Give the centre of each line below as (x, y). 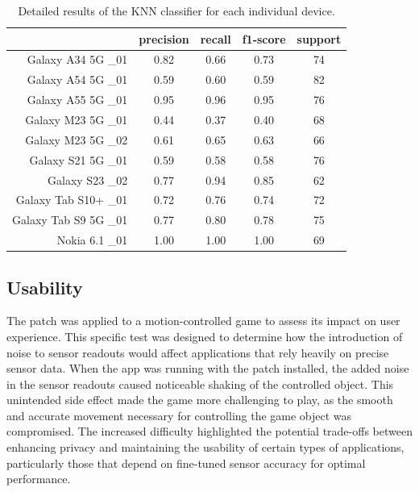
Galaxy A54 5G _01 (77, 79)
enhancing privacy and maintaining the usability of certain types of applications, (205, 447)
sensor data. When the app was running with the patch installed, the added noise (208, 368)
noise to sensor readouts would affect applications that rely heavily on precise (198, 352)
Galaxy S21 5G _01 (79, 159)
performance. (39, 479)
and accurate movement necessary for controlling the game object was (179, 415)
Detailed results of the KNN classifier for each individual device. (176, 10)
